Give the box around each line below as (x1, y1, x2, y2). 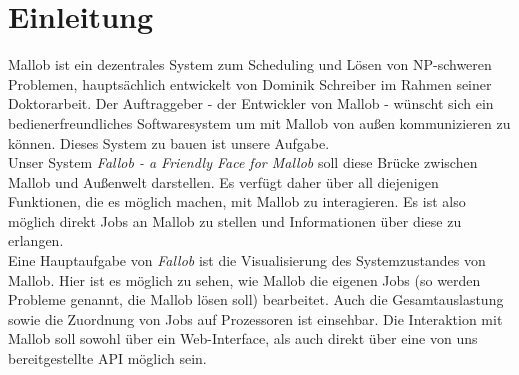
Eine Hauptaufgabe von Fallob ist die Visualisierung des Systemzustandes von (8, 250, 486, 271)
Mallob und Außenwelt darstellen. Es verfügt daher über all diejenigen (8, 171, 439, 192)
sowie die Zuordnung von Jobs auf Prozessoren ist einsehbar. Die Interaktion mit (8, 308, 503, 329)
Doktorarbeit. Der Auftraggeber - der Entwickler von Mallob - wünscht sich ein (8, 93, 494, 114)
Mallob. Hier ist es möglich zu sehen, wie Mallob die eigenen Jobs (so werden (8, 269, 481, 290)
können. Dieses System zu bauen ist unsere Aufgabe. (8, 132, 330, 153)
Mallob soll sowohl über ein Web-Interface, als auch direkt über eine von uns (8, 328, 478, 349)
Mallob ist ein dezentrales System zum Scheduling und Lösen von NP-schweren (8, 54, 492, 75)
